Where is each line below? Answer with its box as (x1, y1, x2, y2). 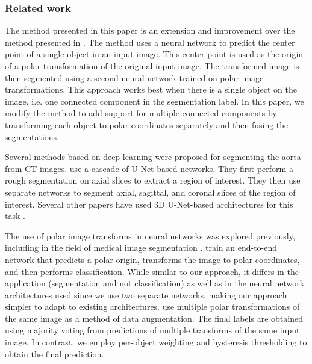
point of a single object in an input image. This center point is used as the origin (5, 48, 304, 60)
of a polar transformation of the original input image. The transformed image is (5, 60, 299, 72)
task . (5, 209, 25, 222)
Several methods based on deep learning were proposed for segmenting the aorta (5, 150, 301, 163)
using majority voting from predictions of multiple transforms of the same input (5, 324, 300, 336)
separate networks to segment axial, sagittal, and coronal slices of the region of (5, 185, 296, 198)
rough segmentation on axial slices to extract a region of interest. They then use (5, 174, 301, 187)
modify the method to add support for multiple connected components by (5, 106, 277, 119)
